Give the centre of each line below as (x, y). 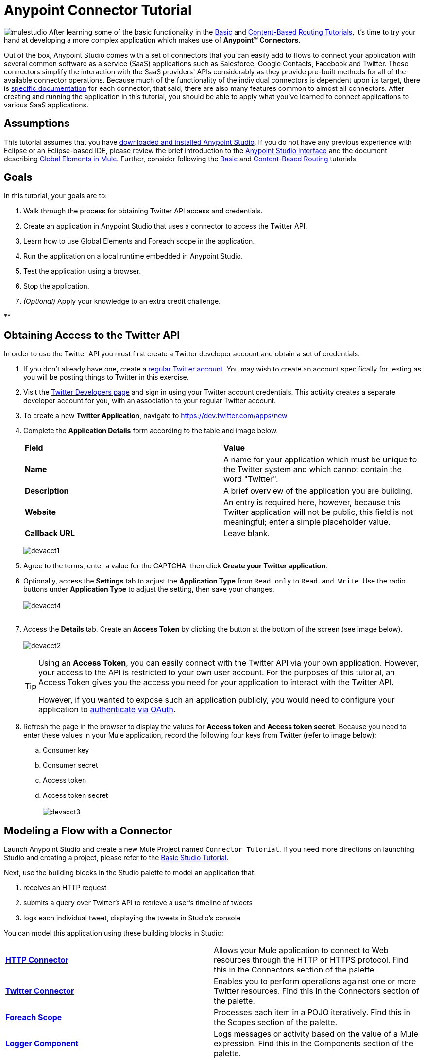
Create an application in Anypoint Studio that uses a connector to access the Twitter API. (165, 226)
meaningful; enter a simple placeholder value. (307, 522)
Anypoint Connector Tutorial (98, 10)
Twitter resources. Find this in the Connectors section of (317, 991)
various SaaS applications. (46, 105)
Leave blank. (247, 534)
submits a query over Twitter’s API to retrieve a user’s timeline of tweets (138, 903)
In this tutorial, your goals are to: (56, 196)
